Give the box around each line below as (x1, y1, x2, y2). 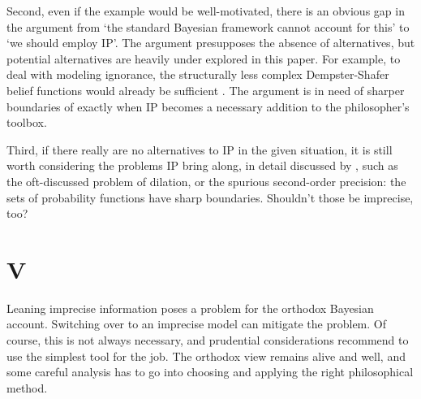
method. (6, 379, 48, 396)
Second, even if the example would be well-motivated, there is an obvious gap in (6, 2, 405, 19)
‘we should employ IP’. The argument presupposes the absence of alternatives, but (6, 34, 415, 51)
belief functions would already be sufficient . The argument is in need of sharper (6, 81, 405, 98)
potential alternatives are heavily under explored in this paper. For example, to (6, 50, 401, 67)
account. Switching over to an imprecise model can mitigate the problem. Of (6, 315, 387, 332)
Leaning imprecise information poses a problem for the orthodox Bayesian (6, 299, 374, 316)
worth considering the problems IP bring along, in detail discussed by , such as (6, 157, 398, 174)
